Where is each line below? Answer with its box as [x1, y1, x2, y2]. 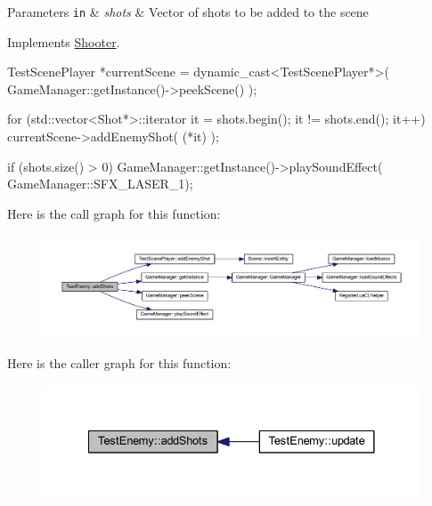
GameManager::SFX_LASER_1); [7, 174, 193, 193]
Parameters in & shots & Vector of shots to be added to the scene [7, 3, 369, 20]
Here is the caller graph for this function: [7, 354, 232, 373]
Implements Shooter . [7, 32, 120, 51]
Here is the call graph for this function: [7, 204, 221, 222]
